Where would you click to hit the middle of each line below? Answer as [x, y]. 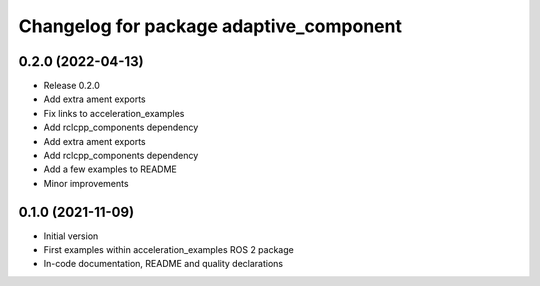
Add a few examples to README [110, 169]
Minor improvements [86, 183]
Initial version [71, 236]
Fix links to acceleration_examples [114, 113]
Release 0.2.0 [71, 86]
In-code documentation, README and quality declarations [163, 264]
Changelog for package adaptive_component [210, 26]
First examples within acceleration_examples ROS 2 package [168, 250]
